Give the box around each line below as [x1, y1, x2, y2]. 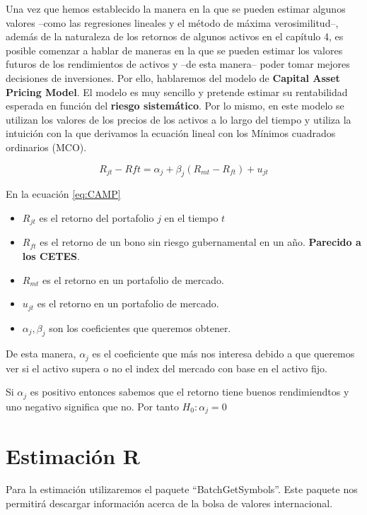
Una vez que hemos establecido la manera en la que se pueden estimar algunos [6, 1, 346, 16]
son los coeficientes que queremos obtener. [49, 320, 231, 335]
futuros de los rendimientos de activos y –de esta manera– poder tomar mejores [6, 57, 350, 71]
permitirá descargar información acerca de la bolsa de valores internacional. [6, 496, 333, 511]
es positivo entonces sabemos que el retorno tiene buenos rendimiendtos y [30, 384, 349, 399]
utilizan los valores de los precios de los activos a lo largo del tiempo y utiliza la [6, 112, 351, 126]
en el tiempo [164, 210, 219, 225]
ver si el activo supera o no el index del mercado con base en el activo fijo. [6, 360, 327, 375]
